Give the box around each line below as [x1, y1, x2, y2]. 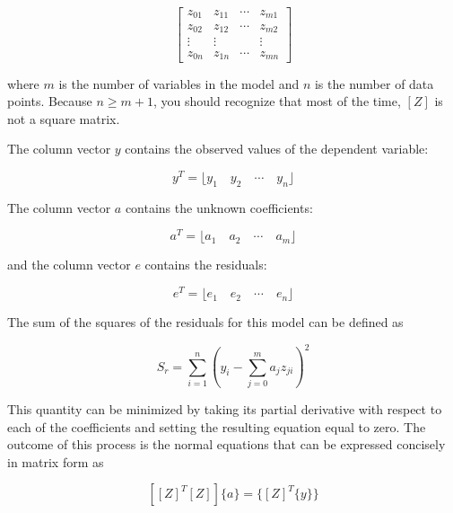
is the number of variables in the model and [58, 74, 300, 93]
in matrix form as [7, 452, 104, 471]
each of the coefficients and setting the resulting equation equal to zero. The [7, 417, 426, 436]
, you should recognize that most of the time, [152, 92, 401, 111]
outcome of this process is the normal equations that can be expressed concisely [7, 435, 446, 454]
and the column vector [7, 255, 131, 274]
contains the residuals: [144, 255, 267, 274]
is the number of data [314, 74, 434, 93]
